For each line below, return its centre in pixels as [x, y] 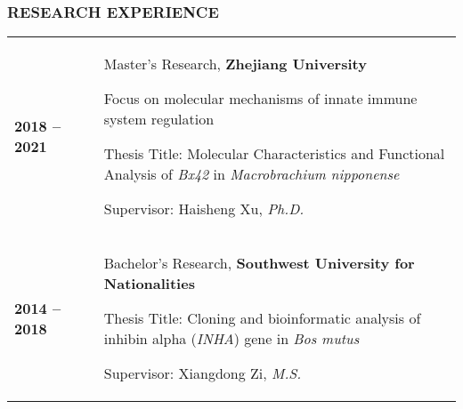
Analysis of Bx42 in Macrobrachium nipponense [252, 174]
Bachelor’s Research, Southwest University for [259, 263]
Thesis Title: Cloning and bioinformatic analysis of [262, 318]
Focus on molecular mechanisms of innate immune [260, 99]
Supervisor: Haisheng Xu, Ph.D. [204, 209]
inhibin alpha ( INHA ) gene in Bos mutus [231, 339]
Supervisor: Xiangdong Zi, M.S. [203, 373]
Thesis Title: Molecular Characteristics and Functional [274, 154]
